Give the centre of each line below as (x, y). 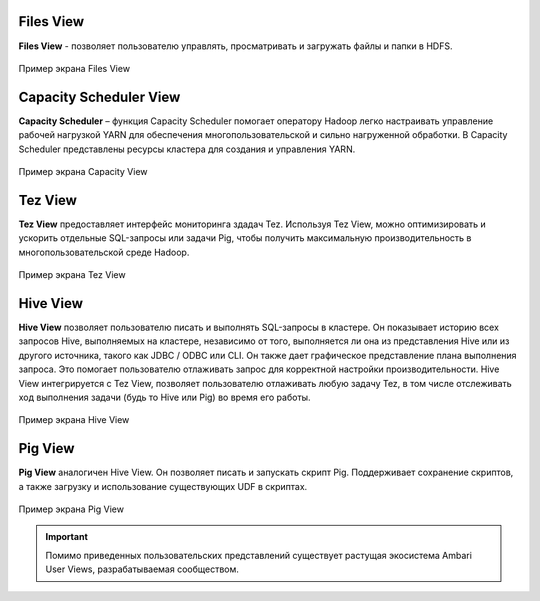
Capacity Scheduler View (99, 96)
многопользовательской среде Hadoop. (104, 252)
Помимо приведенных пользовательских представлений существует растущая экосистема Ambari (258, 555)
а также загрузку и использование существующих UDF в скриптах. (163, 486)
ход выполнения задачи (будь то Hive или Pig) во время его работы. (164, 397)
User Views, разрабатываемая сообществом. (142, 569)
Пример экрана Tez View (72, 275)
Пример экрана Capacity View (83, 171)
